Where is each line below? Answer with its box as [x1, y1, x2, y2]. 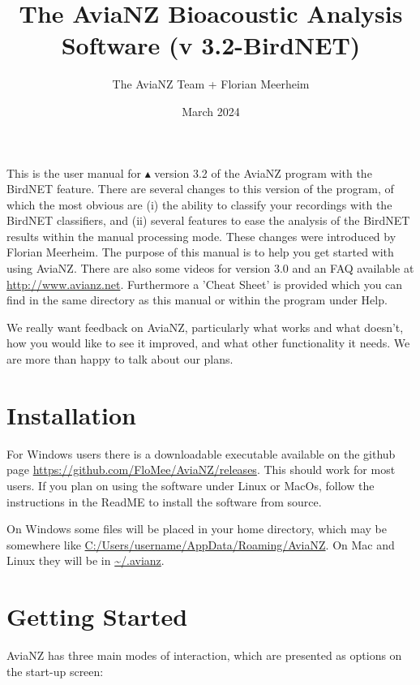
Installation [6, 398, 136, 431]
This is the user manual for [6, 164, 141, 181]
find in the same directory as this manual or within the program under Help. [6, 291, 388, 308]
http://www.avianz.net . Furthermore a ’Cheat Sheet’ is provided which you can [6, 275, 403, 292]
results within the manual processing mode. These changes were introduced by [6, 227, 396, 244]
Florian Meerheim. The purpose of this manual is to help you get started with [6, 243, 394, 261]
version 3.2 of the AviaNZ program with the [154, 164, 372, 181]
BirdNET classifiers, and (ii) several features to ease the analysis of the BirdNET [6, 212, 410, 229]
